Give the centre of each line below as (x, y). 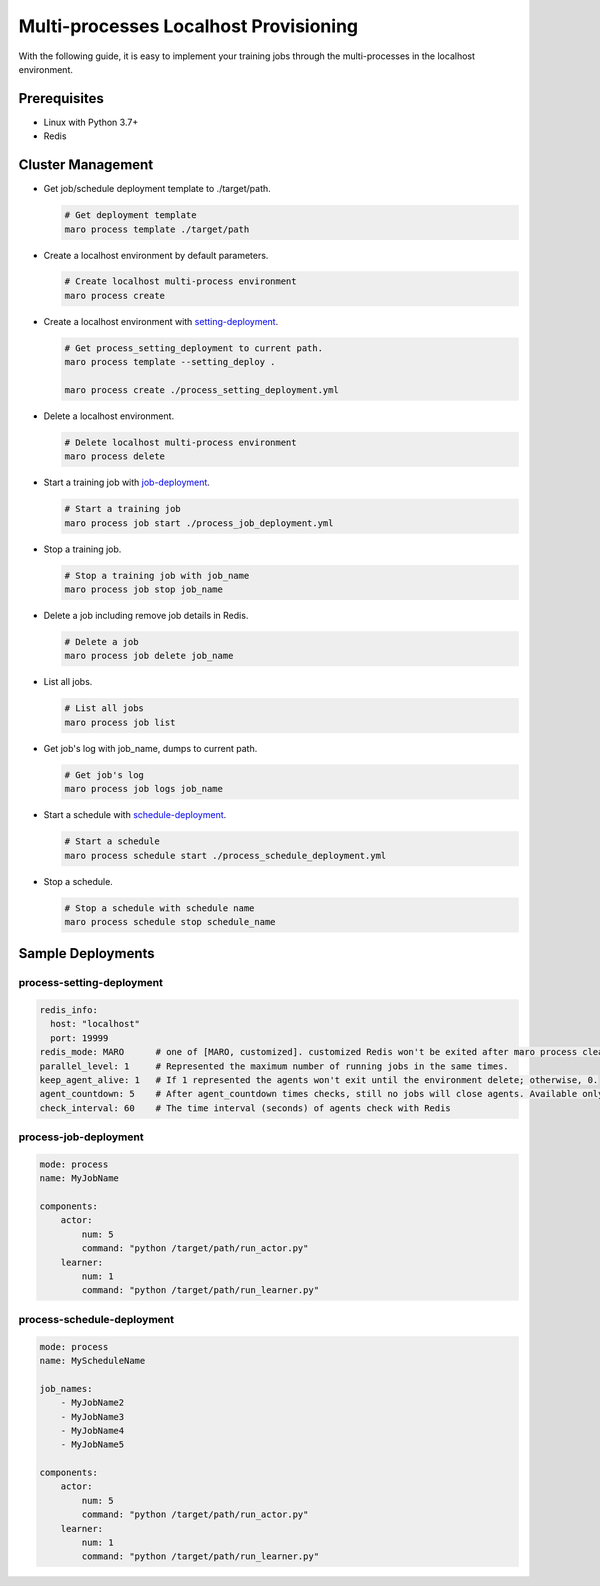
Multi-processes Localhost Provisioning (188, 26)
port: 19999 (79, 1038)
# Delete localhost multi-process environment (180, 442)
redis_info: (69, 1010)
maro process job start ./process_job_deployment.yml (199, 523)
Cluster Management (86, 165)
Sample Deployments (86, 953)
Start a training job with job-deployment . (126, 482)
